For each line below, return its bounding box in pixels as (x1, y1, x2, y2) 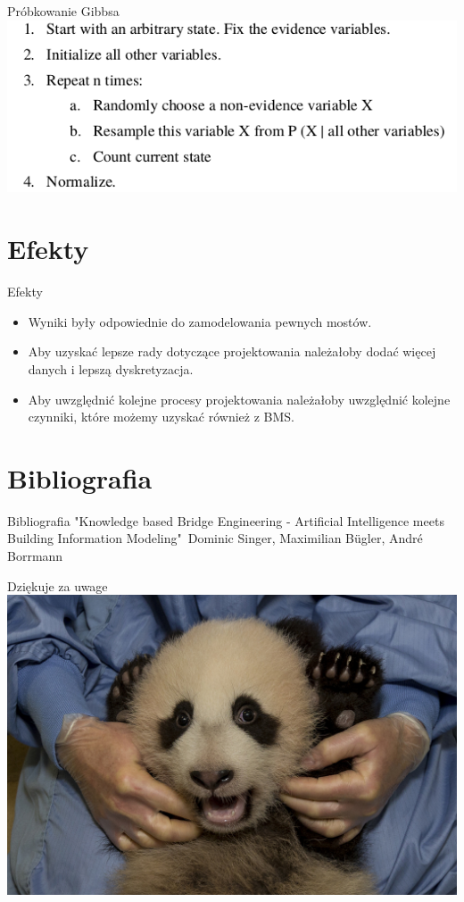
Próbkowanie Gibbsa (7, 2, 120, 20)
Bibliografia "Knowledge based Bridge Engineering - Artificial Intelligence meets (7, 511, 444, 530)
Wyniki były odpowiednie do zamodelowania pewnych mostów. (28, 312, 372, 330)
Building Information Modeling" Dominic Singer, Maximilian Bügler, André (7, 529, 423, 547)
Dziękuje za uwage (7, 576, 108, 595)
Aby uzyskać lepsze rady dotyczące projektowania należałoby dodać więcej (28, 342, 436, 361)
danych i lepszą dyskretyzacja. (28, 359, 194, 378)
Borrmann (7, 547, 63, 565)
